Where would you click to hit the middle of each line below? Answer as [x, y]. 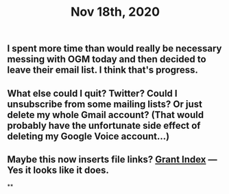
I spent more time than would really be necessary [114, 49]
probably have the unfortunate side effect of [104, 125]
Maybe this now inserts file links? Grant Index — [112, 159]
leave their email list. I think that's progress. [103, 70]
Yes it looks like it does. [58, 170]
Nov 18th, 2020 [115, 12]
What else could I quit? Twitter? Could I [92, 93]
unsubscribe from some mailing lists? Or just [105, 104]
